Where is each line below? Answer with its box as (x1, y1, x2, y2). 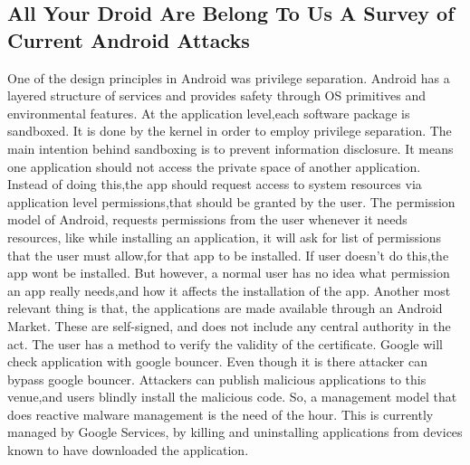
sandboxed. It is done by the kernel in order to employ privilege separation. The (7, 121, 452, 140)
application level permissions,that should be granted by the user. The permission (7, 192, 456, 211)
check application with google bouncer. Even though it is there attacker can (7, 352, 427, 371)
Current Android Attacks (7, 25, 250, 53)
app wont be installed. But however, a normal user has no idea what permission (7, 263, 450, 282)
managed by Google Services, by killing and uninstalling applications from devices (7, 422, 463, 441)
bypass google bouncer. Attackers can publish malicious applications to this (7, 369, 427, 388)
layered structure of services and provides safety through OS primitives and (7, 86, 426, 105)
